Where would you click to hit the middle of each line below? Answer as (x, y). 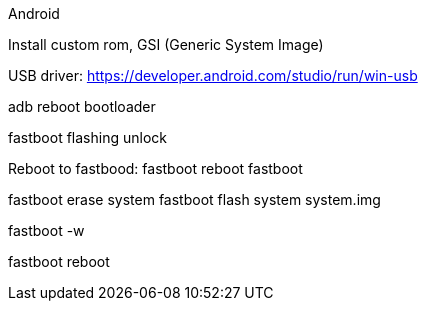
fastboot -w (46, 230)
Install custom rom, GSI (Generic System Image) (166, 44)
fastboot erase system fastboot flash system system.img (194, 199)
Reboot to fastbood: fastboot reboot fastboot (155, 168)
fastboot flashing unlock (87, 137)
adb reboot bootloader (82, 106)
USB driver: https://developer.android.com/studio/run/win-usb (213, 75)
